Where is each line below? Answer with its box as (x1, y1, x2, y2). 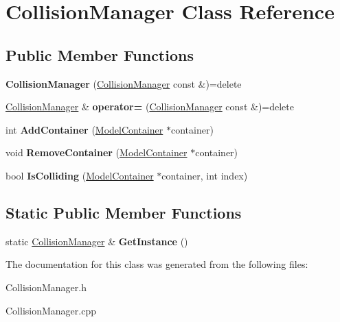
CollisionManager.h (5, 280, 87, 294)
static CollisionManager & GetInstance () (5, 234, 188, 248)
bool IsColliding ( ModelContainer (5, 168, 154, 182)
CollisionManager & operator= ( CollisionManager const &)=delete (5, 99, 294, 114)
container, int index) (161, 168, 248, 182)
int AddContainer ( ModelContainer (5, 122, 163, 136)
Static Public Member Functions (5, 201, 242, 223)
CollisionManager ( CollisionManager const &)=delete (5, 76, 242, 90)
